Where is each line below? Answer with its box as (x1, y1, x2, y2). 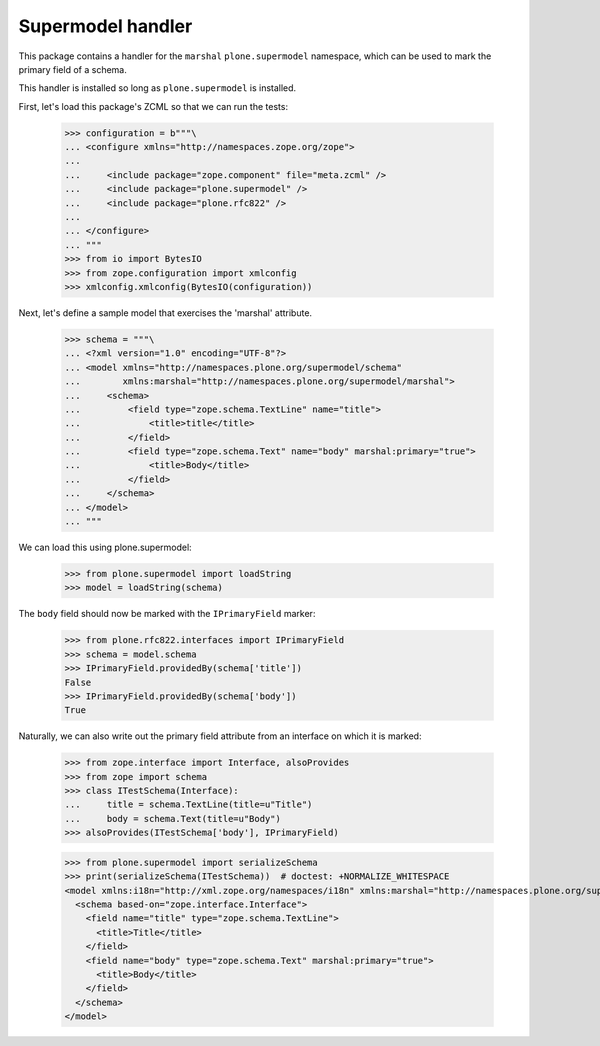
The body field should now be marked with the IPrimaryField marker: (18, 608, 316, 620)
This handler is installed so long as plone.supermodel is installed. (18, 82, 297, 94)
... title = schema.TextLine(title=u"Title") (64, 799, 313, 810)
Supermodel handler (18, 15, 193, 37)
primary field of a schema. (18, 63, 127, 75)
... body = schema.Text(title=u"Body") (64, 813, 282, 824)
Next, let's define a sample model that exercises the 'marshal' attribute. (18, 306, 313, 319)
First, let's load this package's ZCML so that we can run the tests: (18, 100, 289, 112)
